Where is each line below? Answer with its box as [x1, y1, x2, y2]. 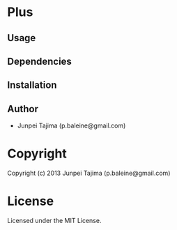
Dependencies [7, 55, 72, 67]
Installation [7, 79, 57, 91]
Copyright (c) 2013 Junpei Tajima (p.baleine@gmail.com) [7, 169, 171, 178]
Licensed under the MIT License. [7, 217, 102, 225]
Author [7, 102, 38, 115]
